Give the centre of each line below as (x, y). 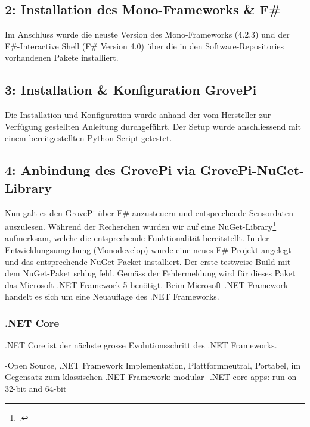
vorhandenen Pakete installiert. (62, 57)
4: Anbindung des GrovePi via (100, 170)
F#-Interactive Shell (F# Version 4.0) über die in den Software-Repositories (145, 46)
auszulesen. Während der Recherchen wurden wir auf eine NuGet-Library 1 (141, 225)
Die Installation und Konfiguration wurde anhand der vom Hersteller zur (138, 115)
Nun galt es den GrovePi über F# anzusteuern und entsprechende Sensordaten (149, 212)
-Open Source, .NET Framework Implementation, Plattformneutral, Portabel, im (153, 365)
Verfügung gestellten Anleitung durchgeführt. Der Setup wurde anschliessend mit (153, 126)
